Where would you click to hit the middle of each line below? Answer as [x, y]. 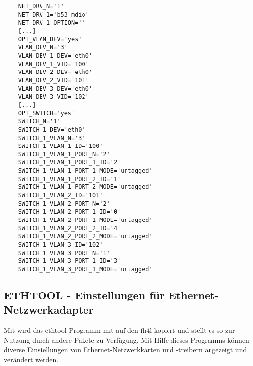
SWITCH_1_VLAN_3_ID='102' [61, 245]
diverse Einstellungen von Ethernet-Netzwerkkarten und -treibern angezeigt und [126, 349]
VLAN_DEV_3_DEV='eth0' [55, 89]
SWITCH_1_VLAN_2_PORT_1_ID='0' [69, 212]
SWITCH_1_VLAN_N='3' [52, 138]
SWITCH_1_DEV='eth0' [52, 129]
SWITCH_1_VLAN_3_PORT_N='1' [64, 253]
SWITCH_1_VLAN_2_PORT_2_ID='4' [69, 228]
